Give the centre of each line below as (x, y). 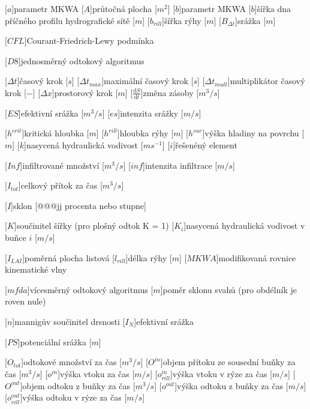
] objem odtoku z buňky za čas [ (78, 385)
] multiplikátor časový (266, 81)
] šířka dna (273, 8)
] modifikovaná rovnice (256, 257)
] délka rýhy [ (149, 257)
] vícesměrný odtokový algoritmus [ (90, 289)
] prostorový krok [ (85, 92)
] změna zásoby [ (170, 92)
